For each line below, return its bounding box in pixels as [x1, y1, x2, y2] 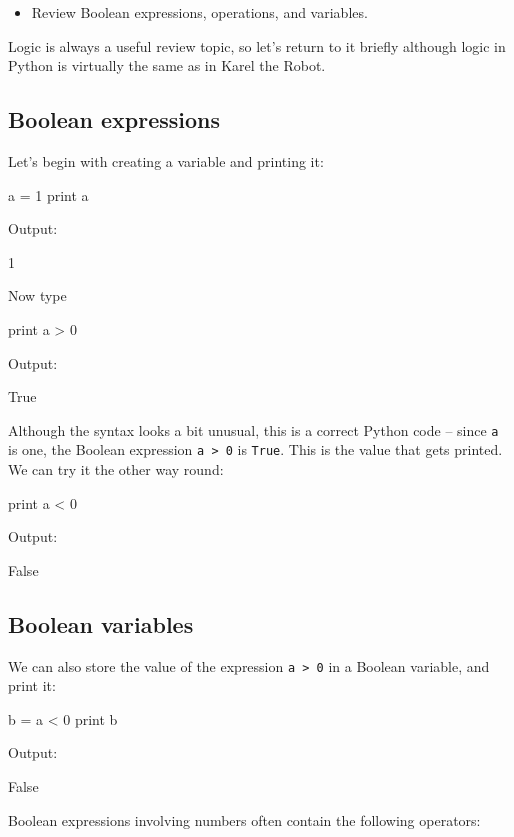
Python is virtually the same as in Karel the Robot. [8, 55, 326, 76]
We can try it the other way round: [8, 459, 224, 480]
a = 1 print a [8, 184, 89, 205]
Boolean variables [8, 608, 194, 639]
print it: [8, 675, 56, 696]
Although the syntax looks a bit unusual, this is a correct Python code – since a [8, 419, 499, 440]
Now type [8, 285, 67, 306]
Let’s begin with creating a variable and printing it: [8, 150, 324, 171]
